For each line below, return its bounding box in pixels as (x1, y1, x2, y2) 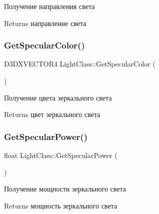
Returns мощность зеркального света (4, 200, 117, 210)
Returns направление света (4, 17, 86, 28)
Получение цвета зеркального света (4, 92, 112, 102)
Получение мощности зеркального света (4, 183, 126, 194)
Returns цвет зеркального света (4, 109, 100, 119)
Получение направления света (4, 1, 95, 11)
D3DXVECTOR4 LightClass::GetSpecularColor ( (4, 58, 155, 69)
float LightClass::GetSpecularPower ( (4, 150, 117, 160)
